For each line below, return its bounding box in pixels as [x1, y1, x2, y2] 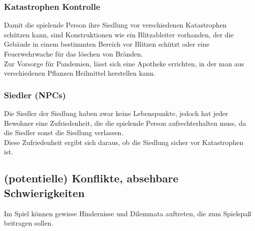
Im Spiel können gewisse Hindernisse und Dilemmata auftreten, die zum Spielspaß [4, 208, 252, 218]
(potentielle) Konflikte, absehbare [4, 171, 179, 186]
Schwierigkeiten [4, 185, 85, 200]
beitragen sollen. [4, 218, 54, 228]
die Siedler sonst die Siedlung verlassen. [4, 127, 124, 138]
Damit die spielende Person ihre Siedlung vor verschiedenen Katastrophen [4, 20, 227, 30]
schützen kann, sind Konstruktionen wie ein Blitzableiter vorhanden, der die [4, 29, 234, 39]
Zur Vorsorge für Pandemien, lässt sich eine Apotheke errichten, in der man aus [4, 58, 245, 68]
